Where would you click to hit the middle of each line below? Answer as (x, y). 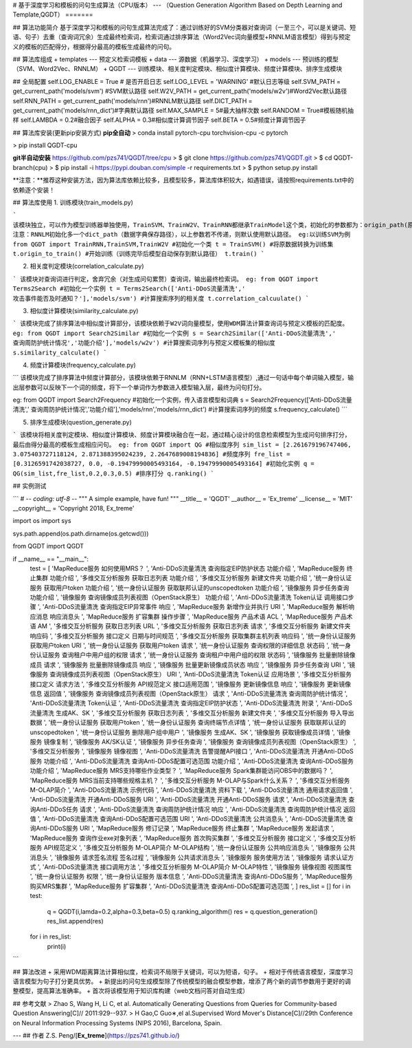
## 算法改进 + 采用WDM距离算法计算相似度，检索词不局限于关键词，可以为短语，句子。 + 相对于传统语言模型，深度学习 (183, 972)
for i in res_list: (50, 937)
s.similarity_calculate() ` (60, 352)
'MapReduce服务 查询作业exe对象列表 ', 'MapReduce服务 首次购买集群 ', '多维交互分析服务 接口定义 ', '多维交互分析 (193, 838)
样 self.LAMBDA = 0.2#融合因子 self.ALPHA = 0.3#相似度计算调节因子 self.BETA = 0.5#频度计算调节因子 (159, 120)
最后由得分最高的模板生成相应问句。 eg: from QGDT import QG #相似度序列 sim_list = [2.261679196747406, (182, 445)
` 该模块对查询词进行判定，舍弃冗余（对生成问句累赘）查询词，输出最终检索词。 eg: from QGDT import (165, 279)
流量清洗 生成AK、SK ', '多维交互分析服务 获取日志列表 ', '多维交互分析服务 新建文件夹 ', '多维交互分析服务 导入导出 (192, 713)
